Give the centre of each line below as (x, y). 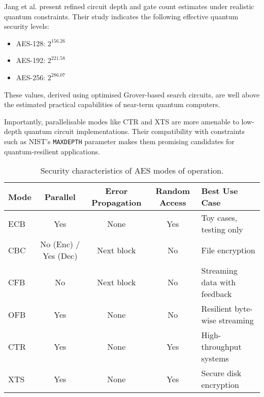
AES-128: (31, 43)
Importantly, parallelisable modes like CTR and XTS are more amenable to (122, 121)
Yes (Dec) (60, 256)
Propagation (117, 203)
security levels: (27, 26)
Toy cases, (219, 218)
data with (219, 282)
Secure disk (221, 373)
